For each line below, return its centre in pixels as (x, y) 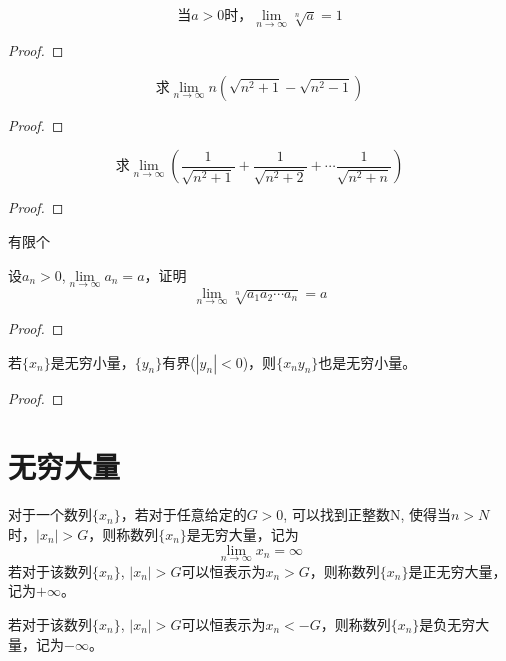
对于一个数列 (50, 514)
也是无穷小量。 (367, 361)
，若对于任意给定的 (183, 514)
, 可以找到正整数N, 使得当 (367, 514)
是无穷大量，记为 (242, 533)
